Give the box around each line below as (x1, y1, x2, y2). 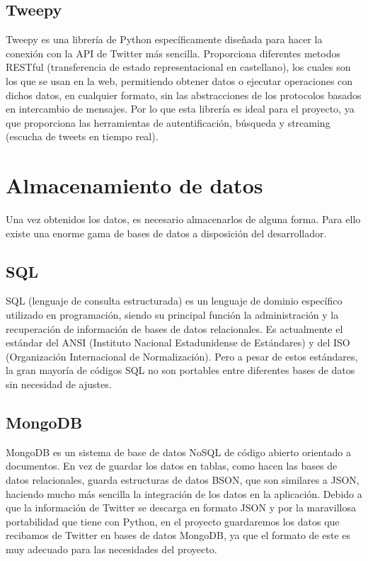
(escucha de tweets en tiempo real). (6, 129, 159, 144)
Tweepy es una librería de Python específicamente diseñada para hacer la (6, 32, 323, 47)
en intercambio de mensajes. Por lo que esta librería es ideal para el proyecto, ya (6, 101, 355, 116)
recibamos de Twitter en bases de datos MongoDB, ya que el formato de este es (6, 528, 350, 543)
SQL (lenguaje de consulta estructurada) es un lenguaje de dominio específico (6, 293, 343, 308)
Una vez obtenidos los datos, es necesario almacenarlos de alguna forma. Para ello (6, 212, 361, 227)
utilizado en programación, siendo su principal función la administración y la (6, 307, 339, 322)
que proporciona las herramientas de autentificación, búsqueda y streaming (6, 115, 330, 130)
